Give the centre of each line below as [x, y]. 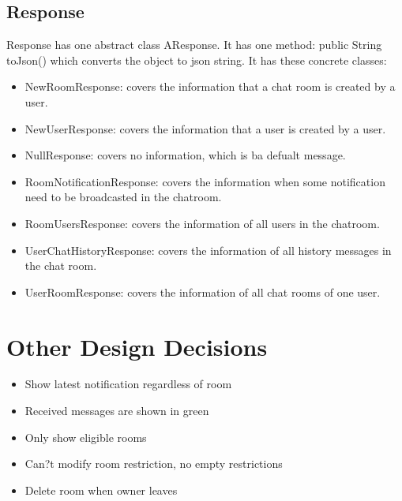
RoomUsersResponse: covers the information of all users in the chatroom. [202, 223]
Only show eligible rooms [86, 437]
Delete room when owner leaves [101, 490]
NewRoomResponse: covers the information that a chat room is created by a [210, 86]
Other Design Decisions [137, 346]
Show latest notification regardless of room [128, 384]
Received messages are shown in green [117, 411]
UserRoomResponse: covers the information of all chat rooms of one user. [203, 292]
